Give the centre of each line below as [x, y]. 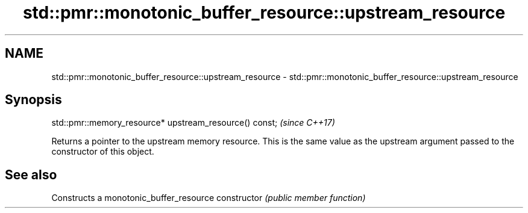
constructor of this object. [103, 152]
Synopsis [33, 100]
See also [31, 174]
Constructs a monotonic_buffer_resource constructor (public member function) [209, 198]
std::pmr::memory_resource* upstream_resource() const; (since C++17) [193, 123]
